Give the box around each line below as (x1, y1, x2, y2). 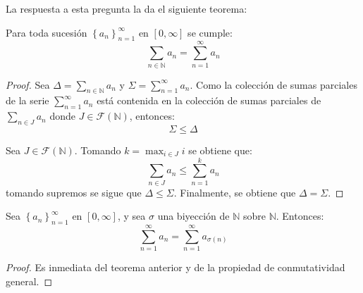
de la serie (6, 93, 49, 108)
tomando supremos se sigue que (6, 185, 142, 199)
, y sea (117, 208, 146, 223)
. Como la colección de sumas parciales (190, 77, 357, 92)
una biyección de (157, 208, 230, 223)
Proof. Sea (6, 77, 50, 92)
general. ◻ (6, 273, 53, 288)
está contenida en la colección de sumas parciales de (97, 93, 321, 108)
